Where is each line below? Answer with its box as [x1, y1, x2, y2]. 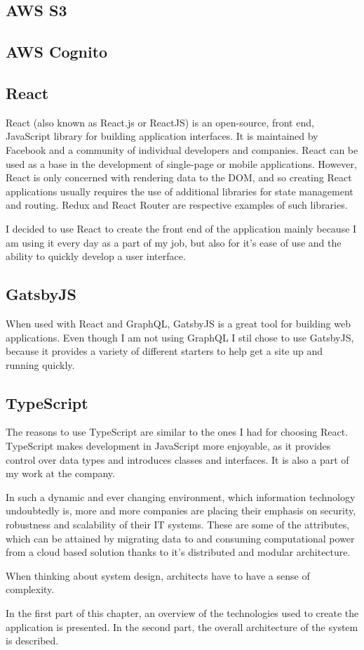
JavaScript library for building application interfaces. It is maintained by [6, 129, 318, 143]
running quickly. [6, 357, 75, 372]
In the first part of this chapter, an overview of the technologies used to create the [6, 606, 359, 620]
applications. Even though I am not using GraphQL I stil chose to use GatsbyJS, [6, 330, 354, 344]
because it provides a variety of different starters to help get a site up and [6, 344, 323, 358]
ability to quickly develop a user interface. [6, 249, 186, 264]
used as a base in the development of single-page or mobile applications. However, [6, 156, 357, 171]
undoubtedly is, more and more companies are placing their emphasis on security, [6, 503, 356, 518]
